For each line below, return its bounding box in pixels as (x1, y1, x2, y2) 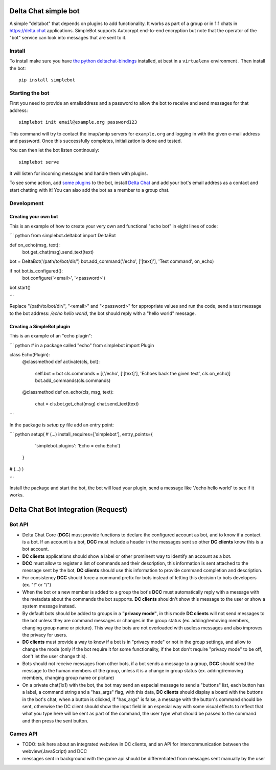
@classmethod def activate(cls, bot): (22, 358, 100, 365)
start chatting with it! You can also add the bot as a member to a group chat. (9, 187, 170, 193)
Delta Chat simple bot (9, 7, 80, 15)
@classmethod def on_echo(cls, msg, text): (22, 389, 114, 395)
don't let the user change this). (22, 653, 87, 660)
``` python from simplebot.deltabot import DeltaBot (9, 233, 116, 239)
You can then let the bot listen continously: (9, 147, 100, 153)
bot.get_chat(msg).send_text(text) (22, 249, 94, 255)
